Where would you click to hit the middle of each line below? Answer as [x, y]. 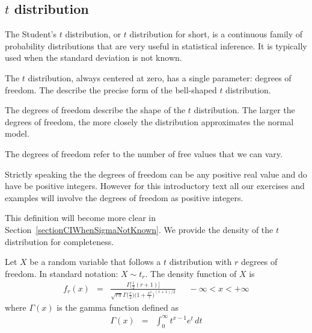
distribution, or [93, 34]
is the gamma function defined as [118, 307]
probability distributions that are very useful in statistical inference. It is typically [156, 45]
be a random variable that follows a [95, 262]
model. [17, 133]
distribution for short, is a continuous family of [216, 34]
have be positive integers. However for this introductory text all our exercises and [155, 186]
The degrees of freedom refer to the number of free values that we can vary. [144, 153]
